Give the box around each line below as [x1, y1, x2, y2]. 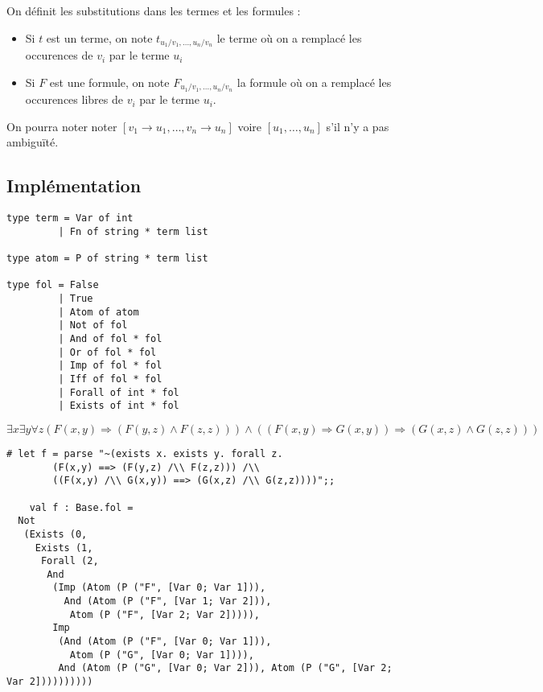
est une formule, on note [49, 73, 170, 90]
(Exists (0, [23, 528, 88, 540]
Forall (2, [40, 555, 99, 567]
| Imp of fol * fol [58, 360, 162, 372]
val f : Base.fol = [29, 501, 134, 513]
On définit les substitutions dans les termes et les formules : [6, 2, 301, 19]
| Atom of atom [58, 306, 139, 318]
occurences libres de [25, 91, 123, 108]
